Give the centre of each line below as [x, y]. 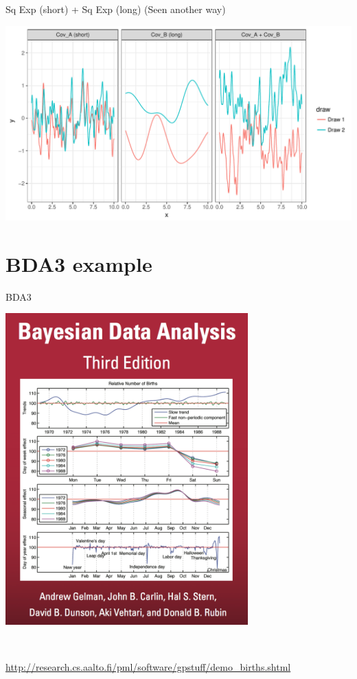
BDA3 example [79, 263]
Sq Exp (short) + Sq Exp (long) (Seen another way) [116, 9]
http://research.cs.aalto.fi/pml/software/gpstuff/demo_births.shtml [148, 667]
